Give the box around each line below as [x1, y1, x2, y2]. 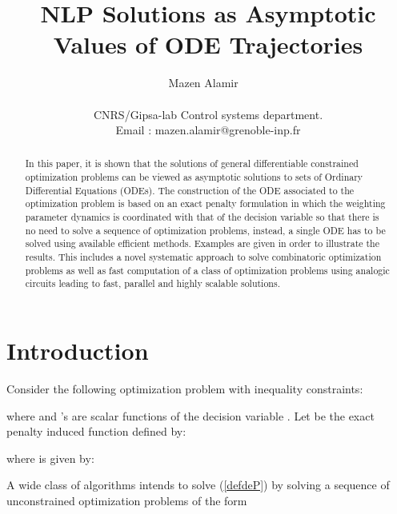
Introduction [6, 334, 149, 367]
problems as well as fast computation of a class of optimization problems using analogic [25, 263, 390, 277]
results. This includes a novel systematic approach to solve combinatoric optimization [25, 250, 382, 264]
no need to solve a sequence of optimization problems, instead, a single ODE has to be [25, 223, 386, 237]
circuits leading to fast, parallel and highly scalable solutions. [25, 277, 280, 290]
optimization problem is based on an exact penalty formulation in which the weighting [25, 197, 386, 210]
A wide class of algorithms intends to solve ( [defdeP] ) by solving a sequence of [6, 476, 390, 493]
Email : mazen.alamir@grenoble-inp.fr [115, 122, 301, 138]
